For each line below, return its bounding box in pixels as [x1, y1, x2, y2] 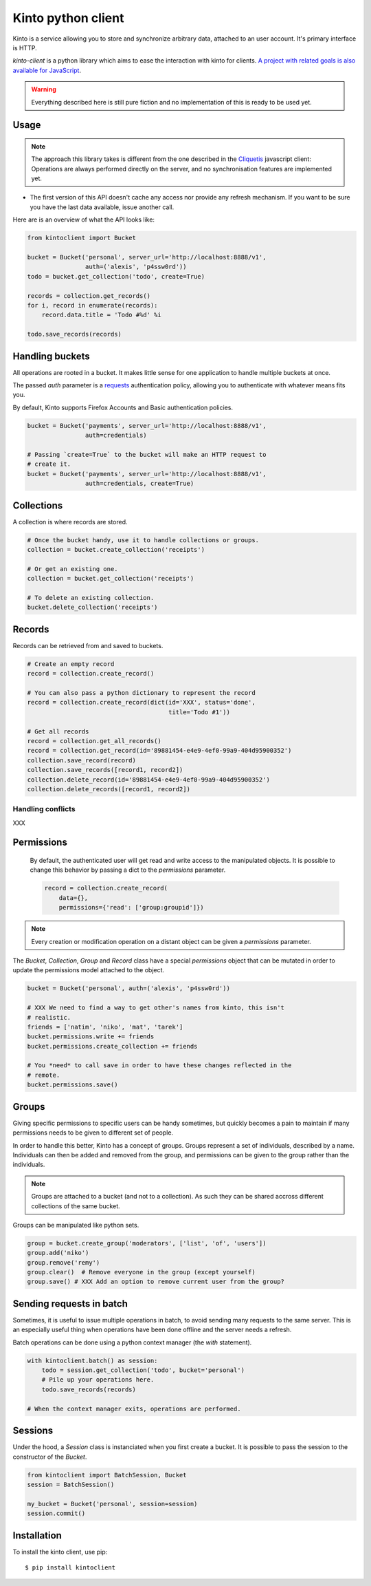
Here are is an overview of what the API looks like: [12, 215, 155, 224]
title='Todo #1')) [168, 708, 230, 716]
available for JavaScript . [12, 66, 82, 74]
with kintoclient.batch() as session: [27, 1356, 158, 1364]
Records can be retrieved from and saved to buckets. [12, 641, 164, 650]
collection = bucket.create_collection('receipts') [27, 546, 205, 554]
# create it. [27, 460, 71, 468]
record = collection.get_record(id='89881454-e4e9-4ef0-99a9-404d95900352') [27, 747, 292, 755]
